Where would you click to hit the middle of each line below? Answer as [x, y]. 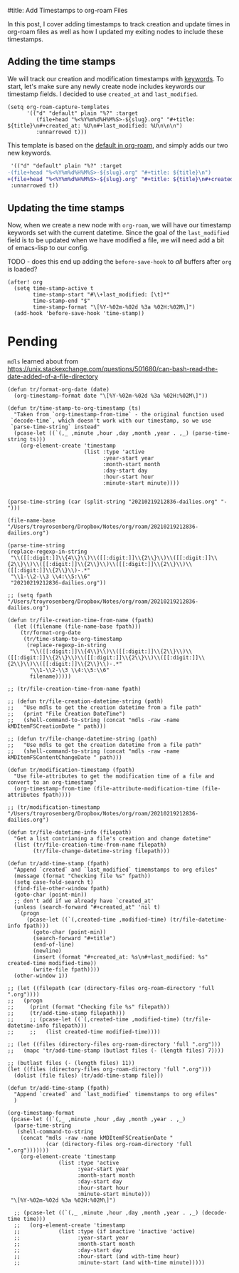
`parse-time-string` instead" [55, 427]
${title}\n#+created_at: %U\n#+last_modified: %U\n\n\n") [95, 125]
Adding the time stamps [62, 62]
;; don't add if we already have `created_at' [84, 901]
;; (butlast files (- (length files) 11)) [71, 1063]
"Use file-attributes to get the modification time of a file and [114, 776]
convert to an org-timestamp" [52, 783]
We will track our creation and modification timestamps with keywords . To [116, 78]
